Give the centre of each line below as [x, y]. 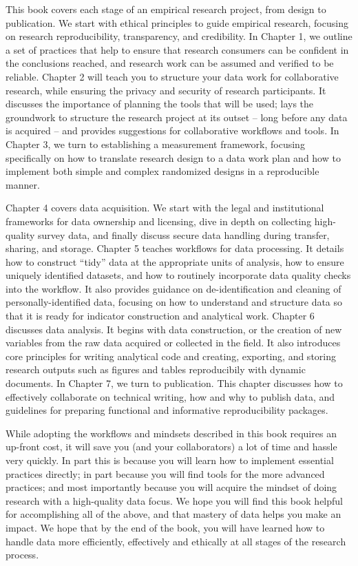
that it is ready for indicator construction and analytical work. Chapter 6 [160, 316]
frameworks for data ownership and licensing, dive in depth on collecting [159, 221]
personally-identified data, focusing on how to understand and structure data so [174, 302]
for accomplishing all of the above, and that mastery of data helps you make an [173, 514]
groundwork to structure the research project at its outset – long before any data [177, 117]
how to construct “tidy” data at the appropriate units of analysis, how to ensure [175, 261]
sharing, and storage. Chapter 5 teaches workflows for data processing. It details [175, 248]
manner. [23, 184]
